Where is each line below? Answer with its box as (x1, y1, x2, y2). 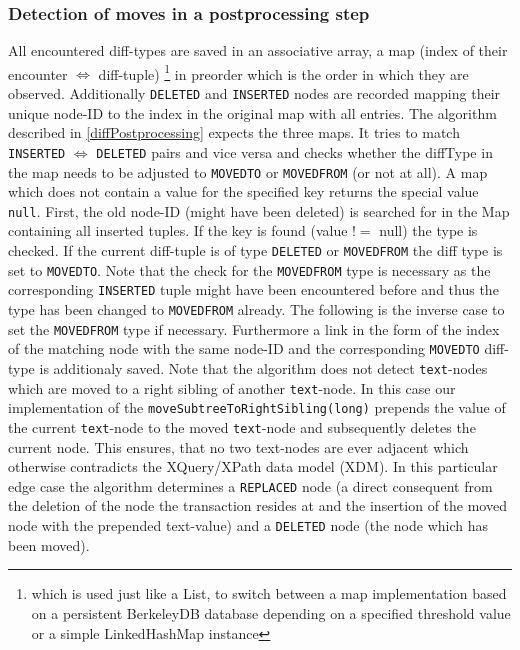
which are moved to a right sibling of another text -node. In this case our (8, 377, 456, 398)
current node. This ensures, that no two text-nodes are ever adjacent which (8, 436, 469, 457)
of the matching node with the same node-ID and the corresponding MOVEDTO (8, 338, 480, 359)
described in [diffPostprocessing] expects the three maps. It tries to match (8, 122, 460, 143)
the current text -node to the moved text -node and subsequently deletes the (8, 416, 476, 437)
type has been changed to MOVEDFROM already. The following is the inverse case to (8, 299, 505, 320)
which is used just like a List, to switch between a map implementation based (31, 583, 507, 604)
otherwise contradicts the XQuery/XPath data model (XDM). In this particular (8, 456, 498, 477)
